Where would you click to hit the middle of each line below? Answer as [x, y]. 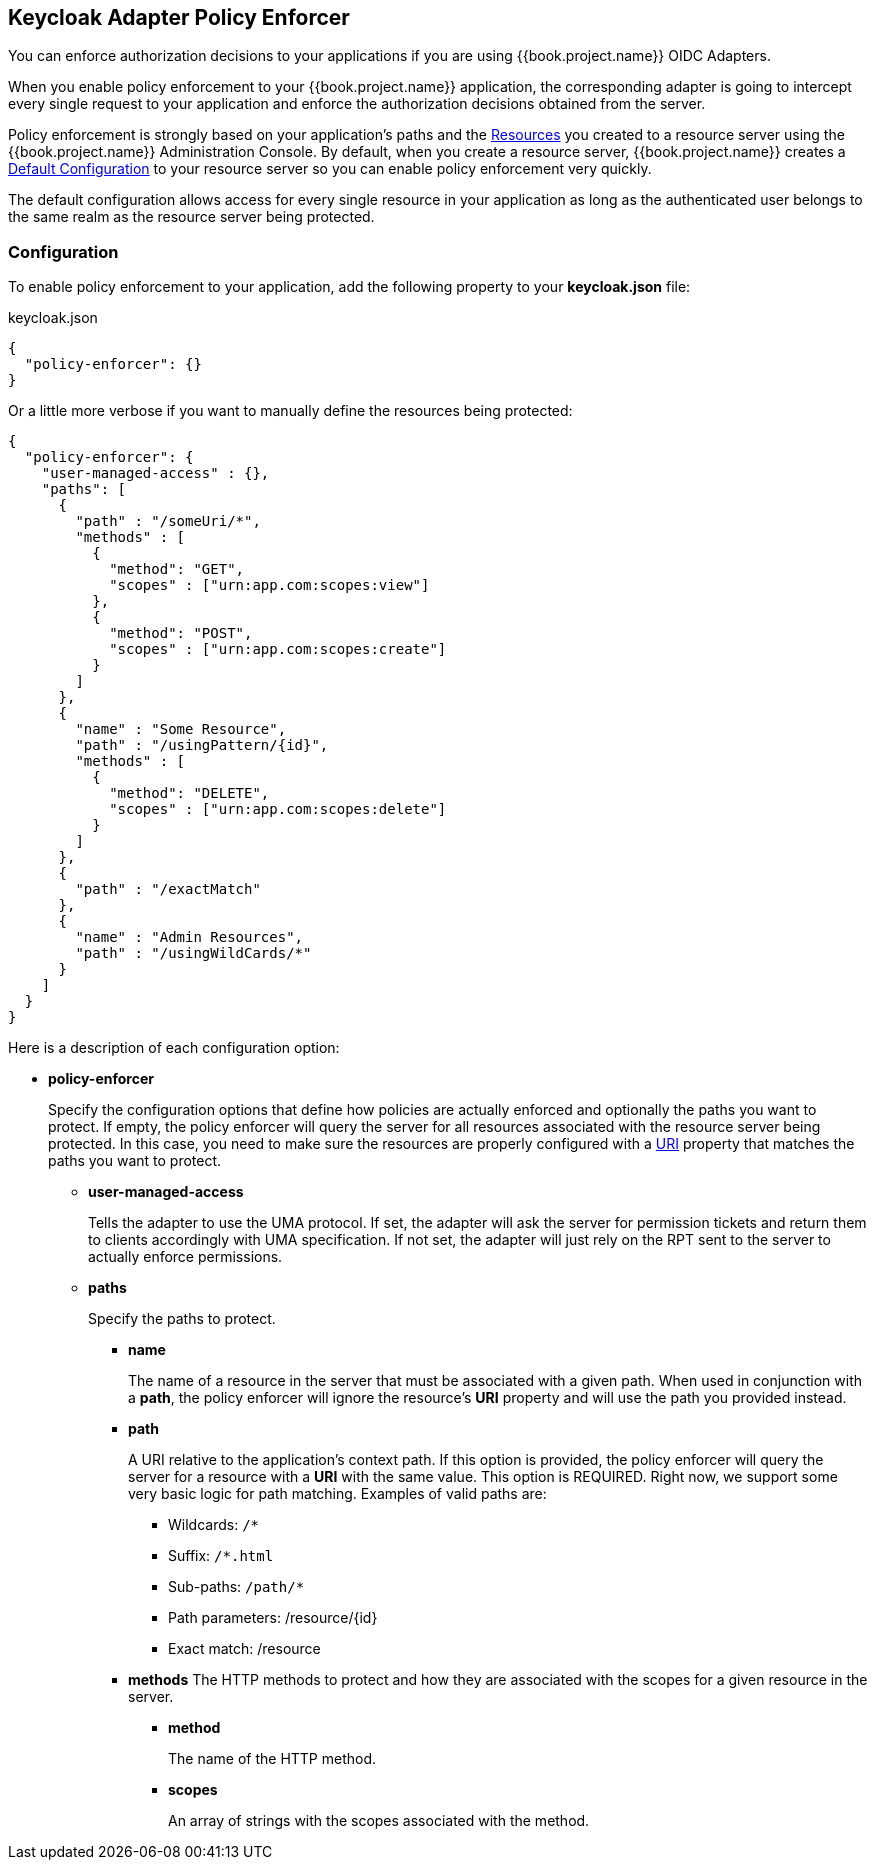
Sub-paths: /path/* [236, 1587]
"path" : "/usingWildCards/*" [193, 953]
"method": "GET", [177, 569]
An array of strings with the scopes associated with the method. [379, 1821]
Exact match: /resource [244, 1649]
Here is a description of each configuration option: [174, 1048]
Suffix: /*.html [221, 1556]
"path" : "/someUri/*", [168, 521]
